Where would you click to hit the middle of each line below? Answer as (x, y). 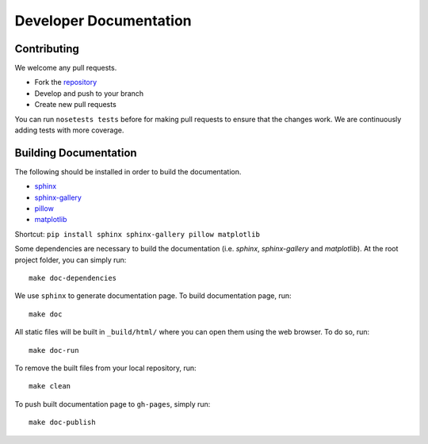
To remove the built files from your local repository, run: (106, 368)
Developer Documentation (103, 21)
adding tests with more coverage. (69, 130)
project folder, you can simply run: (71, 260)
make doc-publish (62, 423)
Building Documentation (76, 153)
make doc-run (54, 350)
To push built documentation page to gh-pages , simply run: (113, 404)
